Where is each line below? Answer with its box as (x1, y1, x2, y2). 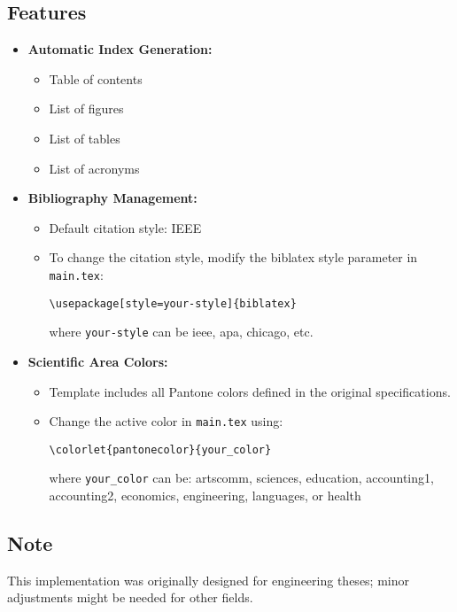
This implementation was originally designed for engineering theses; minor (7, 570, 409, 589)
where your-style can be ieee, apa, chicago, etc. (49, 322, 314, 341)
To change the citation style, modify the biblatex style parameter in (49, 248, 418, 267)
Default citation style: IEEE (49, 218, 202, 236)
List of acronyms (49, 159, 140, 177)
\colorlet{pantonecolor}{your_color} (49, 443, 272, 456)
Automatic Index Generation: (27, 40, 213, 58)
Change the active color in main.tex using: (49, 412, 283, 430)
